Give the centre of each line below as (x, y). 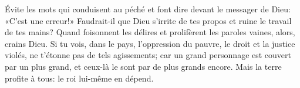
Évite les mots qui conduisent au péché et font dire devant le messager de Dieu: (148, 9)
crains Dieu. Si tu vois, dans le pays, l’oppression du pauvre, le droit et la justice (150, 43)
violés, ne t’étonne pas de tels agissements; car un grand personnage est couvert (148, 55)
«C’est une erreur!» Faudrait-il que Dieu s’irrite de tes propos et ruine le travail (148, 20)
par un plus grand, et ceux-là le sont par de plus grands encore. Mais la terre (143, 66)
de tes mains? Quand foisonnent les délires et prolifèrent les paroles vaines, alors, (150, 32)
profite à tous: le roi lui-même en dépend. (79, 78)
